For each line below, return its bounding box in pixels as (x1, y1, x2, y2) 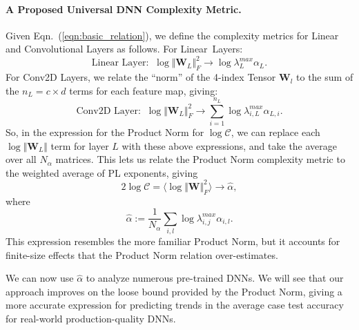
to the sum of (296, 70, 353, 84)
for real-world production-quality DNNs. (6, 311, 176, 326)
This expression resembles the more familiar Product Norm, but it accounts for (6, 234, 340, 249)
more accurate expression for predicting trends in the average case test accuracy (6, 298, 344, 312)
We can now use (6, 271, 74, 285)
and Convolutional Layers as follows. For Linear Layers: (6, 41, 243, 56)
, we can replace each (231, 125, 320, 139)
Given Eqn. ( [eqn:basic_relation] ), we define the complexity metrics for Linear (6, 28, 339, 42)
